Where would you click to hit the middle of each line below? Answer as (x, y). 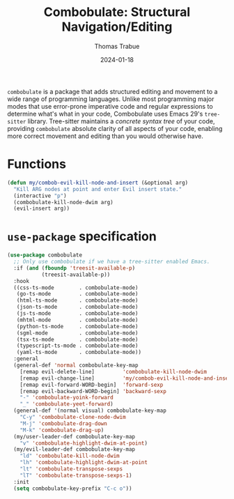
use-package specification (82, 237)
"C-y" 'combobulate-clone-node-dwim (73, 417)
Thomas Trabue (117, 46)
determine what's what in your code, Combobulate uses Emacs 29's (105, 114)
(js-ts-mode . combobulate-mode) (77, 314)
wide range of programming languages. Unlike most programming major (111, 99)
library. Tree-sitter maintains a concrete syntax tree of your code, (121, 121)
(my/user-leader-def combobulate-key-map (75, 436)
